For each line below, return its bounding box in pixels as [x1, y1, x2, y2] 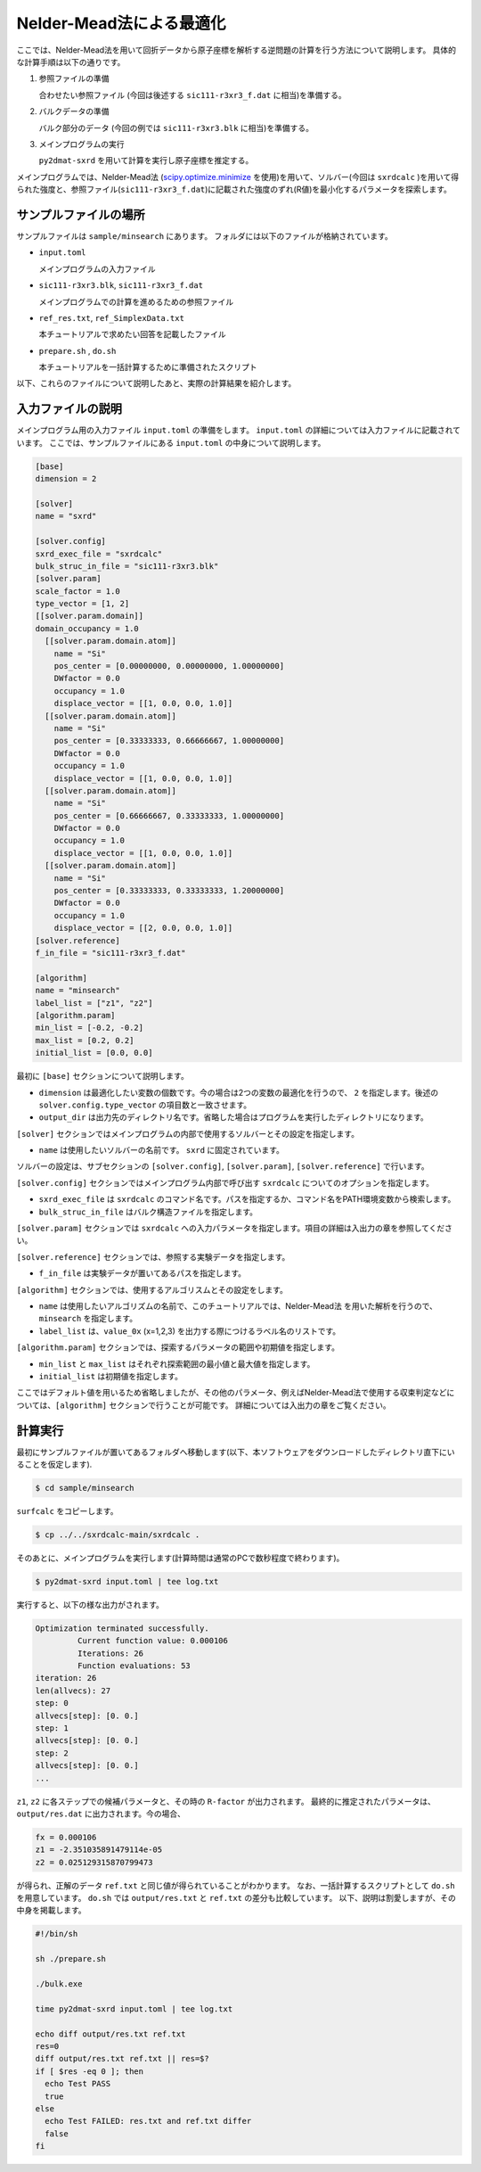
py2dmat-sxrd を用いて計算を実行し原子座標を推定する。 [38, 155, 254, 166]
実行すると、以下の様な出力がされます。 [16, 1599, 165, 1609]
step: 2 [35, 1748, 69, 1758]
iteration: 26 [35, 1673, 97, 1683]
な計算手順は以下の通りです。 [16, 56, 126, 67]
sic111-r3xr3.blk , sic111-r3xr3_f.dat [38, 280, 204, 291]
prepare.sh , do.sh [38, 345, 117, 356]
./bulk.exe [35, 1979, 83, 1989]
